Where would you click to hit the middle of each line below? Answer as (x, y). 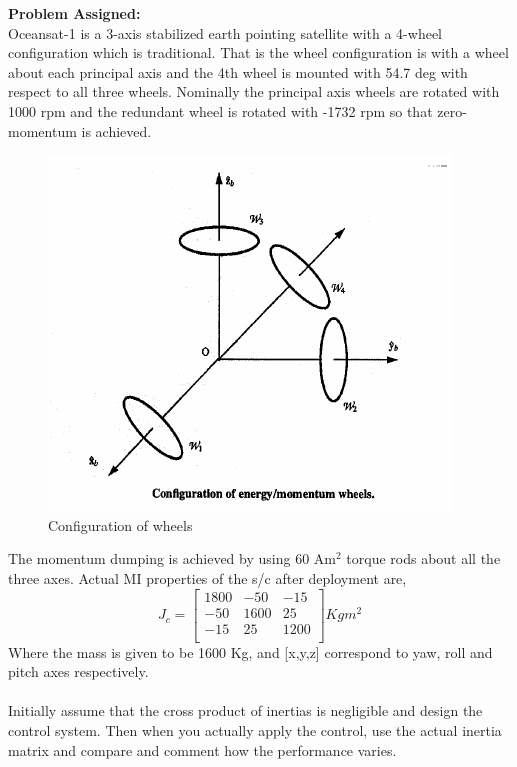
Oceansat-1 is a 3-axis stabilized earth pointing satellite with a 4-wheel (225, 32)
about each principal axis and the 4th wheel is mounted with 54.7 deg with (238, 71)
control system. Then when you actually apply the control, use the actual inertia (255, 730)
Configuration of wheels (120, 524)
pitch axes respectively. (78, 671)
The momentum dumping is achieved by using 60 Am (172, 558)
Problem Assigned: (74, 13)
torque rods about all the (423, 558)
